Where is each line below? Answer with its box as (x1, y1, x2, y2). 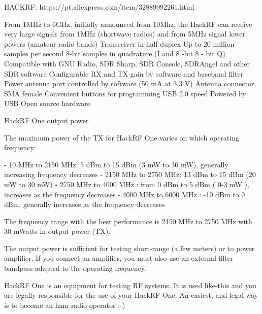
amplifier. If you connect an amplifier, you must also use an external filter (4, 253, 234, 263)
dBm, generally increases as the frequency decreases (4, 199, 165, 210)
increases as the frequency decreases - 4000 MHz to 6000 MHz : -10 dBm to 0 (4, 189, 245, 199)
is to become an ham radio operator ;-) (4, 299, 125, 310)
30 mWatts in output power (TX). (4, 226, 110, 236)
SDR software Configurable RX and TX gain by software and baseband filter (4, 68, 244, 79)
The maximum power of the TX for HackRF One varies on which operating (4, 132, 239, 143)
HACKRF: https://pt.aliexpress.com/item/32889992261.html (4, 2, 194, 12)
